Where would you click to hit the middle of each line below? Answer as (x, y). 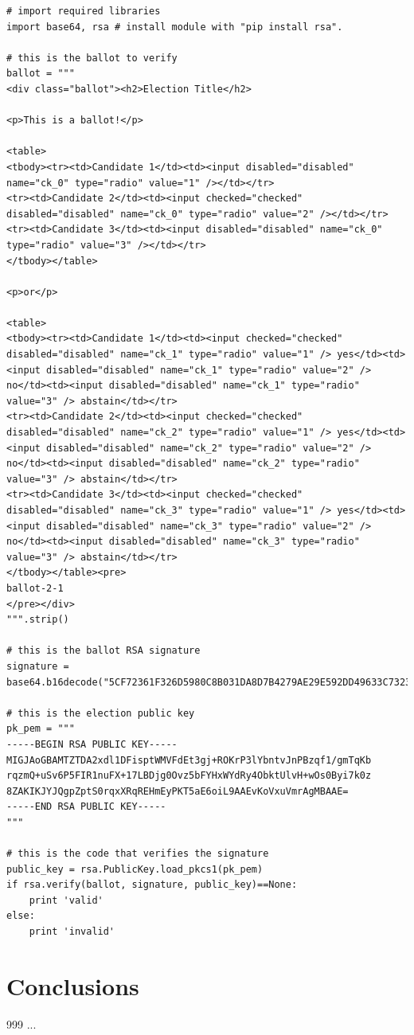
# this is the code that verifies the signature (138, 854)
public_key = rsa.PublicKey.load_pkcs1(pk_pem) (135, 869)
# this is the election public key (101, 713)
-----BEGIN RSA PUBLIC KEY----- (92, 744)
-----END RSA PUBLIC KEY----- (86, 807)
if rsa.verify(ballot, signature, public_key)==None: (152, 885)
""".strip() (38, 620)
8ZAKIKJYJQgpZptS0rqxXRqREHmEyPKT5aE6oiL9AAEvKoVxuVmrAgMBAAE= (178, 791)
